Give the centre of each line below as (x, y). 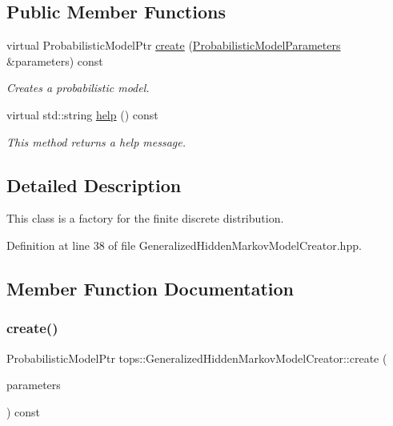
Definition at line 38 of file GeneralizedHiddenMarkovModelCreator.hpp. (184, 245)
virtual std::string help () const (82, 114)
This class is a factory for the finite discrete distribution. (145, 218)
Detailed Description (94, 185)
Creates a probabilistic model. (78, 88)
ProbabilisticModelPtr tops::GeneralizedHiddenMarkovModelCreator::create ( (197, 358)
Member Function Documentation (150, 288)
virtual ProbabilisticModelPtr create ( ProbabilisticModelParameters (174, 45)
